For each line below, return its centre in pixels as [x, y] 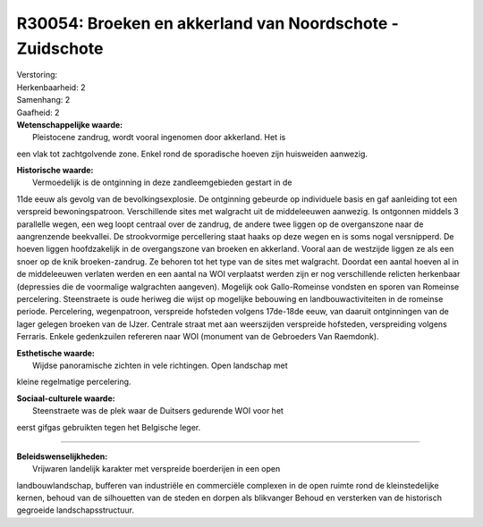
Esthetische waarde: [56, 353]
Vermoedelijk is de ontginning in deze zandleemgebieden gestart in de [162, 182]
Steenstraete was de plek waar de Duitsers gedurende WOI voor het [158, 411]
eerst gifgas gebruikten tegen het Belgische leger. [109, 427]
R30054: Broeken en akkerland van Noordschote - [208, 23]
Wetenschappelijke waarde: [70, 124]
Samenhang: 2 [43, 100]
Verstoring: [37, 75]
